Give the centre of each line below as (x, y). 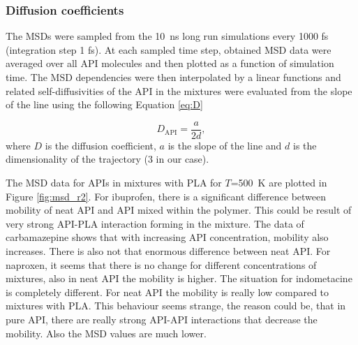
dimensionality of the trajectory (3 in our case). (107, 159)
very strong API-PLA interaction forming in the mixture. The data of (155, 223)
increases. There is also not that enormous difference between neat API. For (168, 251)
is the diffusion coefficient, (100, 145)
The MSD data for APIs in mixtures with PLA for (114, 183)
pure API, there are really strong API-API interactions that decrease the (162, 319)
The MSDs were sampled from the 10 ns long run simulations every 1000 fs (167, 36)
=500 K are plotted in (279, 183)
